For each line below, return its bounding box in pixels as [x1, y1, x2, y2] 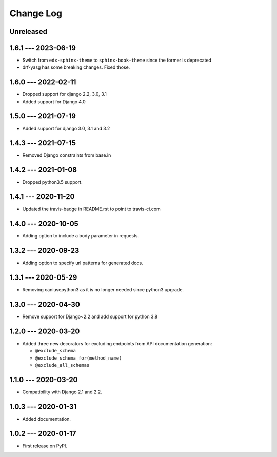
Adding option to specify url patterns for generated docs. [22, 260, 143, 266]
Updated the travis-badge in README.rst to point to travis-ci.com [22, 206, 161, 212]
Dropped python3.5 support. [22, 179, 83, 185]
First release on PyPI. [22, 443, 68, 449]
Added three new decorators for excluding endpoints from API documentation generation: [22, 340, 212, 346]
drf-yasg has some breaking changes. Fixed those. [22, 64, 130, 70]
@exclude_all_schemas [35, 362, 90, 368]
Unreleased [9, 27, 48, 36]
